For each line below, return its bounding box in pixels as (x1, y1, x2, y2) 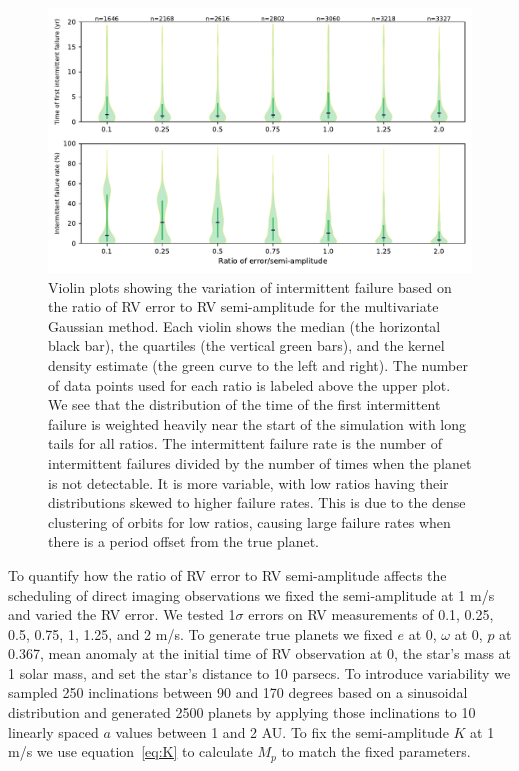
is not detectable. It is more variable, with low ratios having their (48, 472, 449, 493)
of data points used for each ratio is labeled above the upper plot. (48, 374, 451, 395)
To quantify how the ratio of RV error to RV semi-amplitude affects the (8, 564, 447, 585)
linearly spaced (8, 721, 99, 742)
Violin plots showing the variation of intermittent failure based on (48, 276, 452, 297)
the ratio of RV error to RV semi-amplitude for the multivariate (48, 296, 439, 317)
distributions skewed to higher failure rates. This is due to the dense (48, 492, 466, 513)
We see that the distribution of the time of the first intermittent (48, 394, 441, 415)
